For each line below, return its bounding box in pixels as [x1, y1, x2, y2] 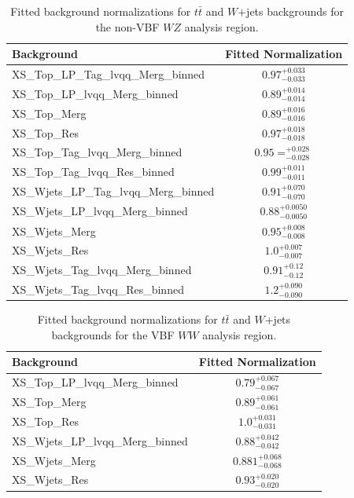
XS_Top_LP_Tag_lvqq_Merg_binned [12, 66, 205, 82]
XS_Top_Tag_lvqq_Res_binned [12, 163, 175, 180]
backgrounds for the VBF [51, 326, 175, 342]
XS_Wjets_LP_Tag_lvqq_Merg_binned [12, 183, 215, 200]
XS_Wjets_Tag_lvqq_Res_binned [12, 281, 184, 298]
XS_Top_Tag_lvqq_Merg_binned [12, 144, 183, 160]
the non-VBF [95, 18, 160, 35]
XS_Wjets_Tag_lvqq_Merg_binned [12, 262, 192, 278]
